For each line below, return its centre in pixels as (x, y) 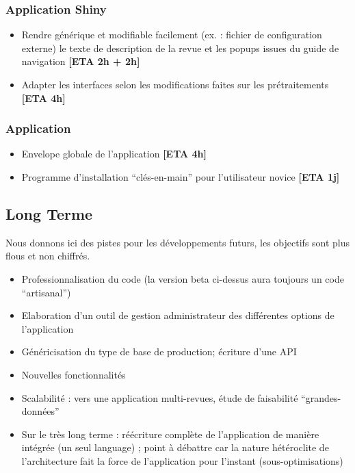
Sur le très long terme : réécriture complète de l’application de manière (170, 434)
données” (40, 411)
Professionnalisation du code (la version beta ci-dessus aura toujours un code (183, 278)
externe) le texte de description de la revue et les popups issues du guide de (180, 48)
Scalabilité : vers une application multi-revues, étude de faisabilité (160, 397)
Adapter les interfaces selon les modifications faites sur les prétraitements (175, 84)
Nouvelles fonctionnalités (74, 374)
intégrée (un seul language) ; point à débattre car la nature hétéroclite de (175, 447)
